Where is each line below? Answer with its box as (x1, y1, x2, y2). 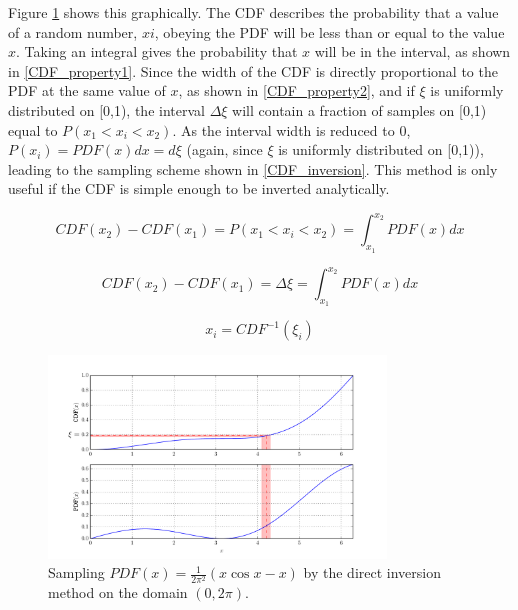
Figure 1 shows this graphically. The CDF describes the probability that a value (8, 2, 499, 22)
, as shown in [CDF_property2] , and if (178, 80, 415, 101)
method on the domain (48, 582, 188, 603)
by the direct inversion (303, 562, 441, 583)
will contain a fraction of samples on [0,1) (232, 99, 487, 120)
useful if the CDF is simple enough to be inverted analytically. (8, 178, 390, 199)
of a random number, (8, 21, 138, 42)
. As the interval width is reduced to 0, (172, 119, 411, 140)
